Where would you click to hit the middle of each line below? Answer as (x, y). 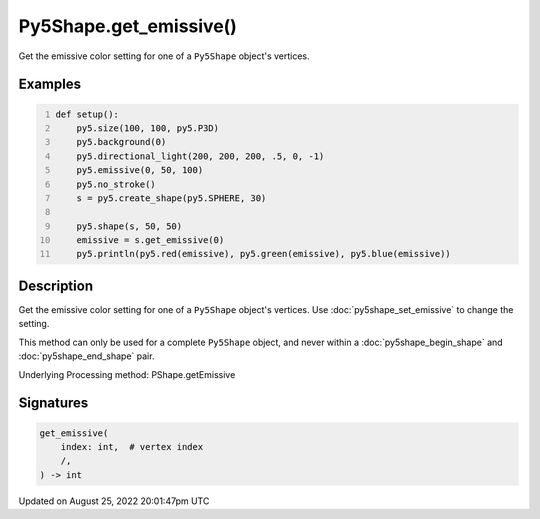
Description (56, 285)
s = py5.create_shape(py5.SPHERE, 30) (171, 198)
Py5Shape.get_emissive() (127, 26)
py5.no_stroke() (116, 184)
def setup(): (87, 114)
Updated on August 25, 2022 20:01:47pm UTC (114, 501)
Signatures (53, 403)
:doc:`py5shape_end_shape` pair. (86, 356)
